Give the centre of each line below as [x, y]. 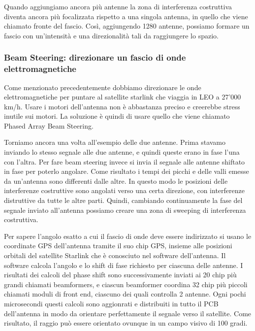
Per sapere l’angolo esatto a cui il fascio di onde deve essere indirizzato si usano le [128, 236]
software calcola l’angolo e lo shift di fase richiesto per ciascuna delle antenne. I [124, 265]
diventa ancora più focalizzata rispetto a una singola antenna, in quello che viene [126, 16]
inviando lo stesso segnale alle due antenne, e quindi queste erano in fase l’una [122, 152]
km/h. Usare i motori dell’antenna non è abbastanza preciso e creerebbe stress [122, 106]
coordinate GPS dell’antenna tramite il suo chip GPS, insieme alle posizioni [118, 246]
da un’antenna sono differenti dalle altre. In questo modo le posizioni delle [116, 181]
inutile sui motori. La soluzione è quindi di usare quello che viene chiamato [117, 116]
